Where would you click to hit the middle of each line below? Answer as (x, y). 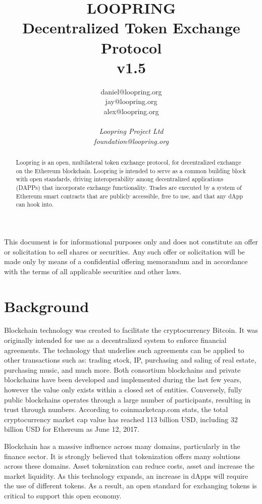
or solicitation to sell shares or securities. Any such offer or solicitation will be (124, 251)
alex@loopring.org (131, 111)
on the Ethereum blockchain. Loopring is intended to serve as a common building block (131, 170)
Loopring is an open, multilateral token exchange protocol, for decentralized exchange (128, 162)
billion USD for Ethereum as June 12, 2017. (72, 429)
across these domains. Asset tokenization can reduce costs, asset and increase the (129, 466)
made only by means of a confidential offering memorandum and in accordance (126, 261)
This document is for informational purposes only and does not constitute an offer (131, 241)
